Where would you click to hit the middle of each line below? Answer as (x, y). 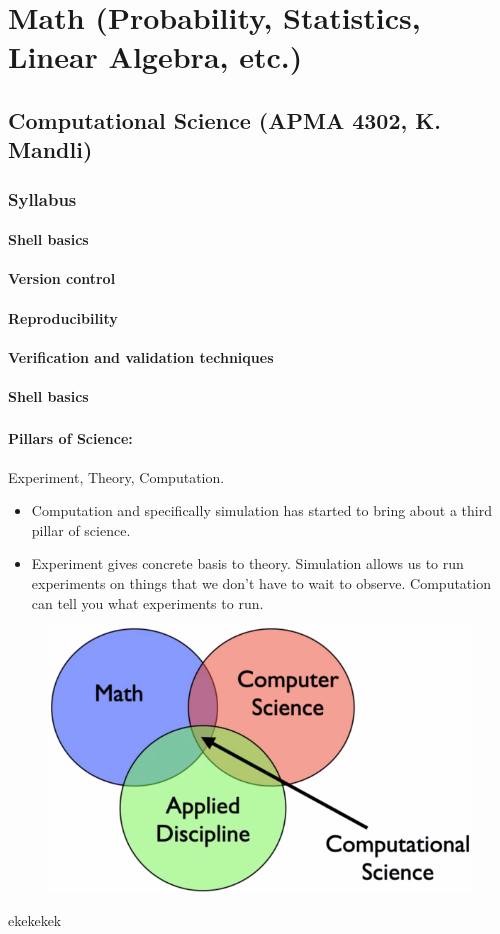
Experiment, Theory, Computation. (116, 476)
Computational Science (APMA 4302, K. (224, 119)
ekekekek (35, 919)
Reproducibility (63, 317)
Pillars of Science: (70, 438)
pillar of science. (81, 529)
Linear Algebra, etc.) (155, 56)
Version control (62, 278)
